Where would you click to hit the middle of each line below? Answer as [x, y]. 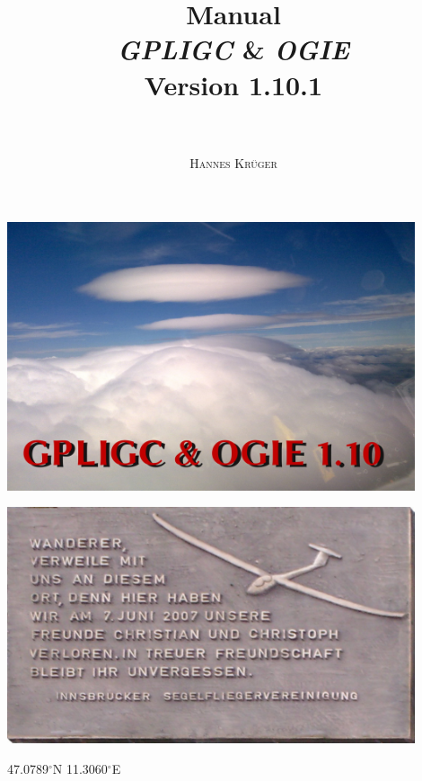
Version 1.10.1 [233, 84]
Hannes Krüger [233, 162]
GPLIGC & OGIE [233, 49]
